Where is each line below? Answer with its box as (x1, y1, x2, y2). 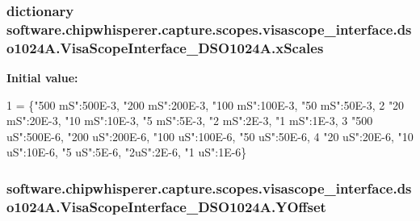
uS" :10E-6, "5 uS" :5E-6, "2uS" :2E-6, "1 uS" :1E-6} (6, 144, 247, 161)
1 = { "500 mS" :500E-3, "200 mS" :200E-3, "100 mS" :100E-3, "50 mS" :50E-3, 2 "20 (6, 96, 405, 113)
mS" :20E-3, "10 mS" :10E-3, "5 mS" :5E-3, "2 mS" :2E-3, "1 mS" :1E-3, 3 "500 (6, 112, 373, 129)
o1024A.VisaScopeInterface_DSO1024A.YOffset (6, 196, 326, 216)
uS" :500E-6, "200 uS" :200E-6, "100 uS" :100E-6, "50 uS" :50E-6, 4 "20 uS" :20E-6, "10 (6, 127, 414, 144)
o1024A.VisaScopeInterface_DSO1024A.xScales (6, 37, 324, 57)
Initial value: (6, 69, 78, 86)
